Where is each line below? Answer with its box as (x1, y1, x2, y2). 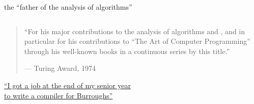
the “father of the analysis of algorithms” (4, 2, 132, 12)
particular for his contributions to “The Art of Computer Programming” (24, 36, 250, 46)
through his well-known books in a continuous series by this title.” (24, 45, 230, 56)
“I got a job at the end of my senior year (4, 80, 131, 90)
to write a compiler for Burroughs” (4, 90, 113, 100)
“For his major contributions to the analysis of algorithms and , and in (24, 25, 245, 36)
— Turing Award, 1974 (24, 63, 96, 73)
